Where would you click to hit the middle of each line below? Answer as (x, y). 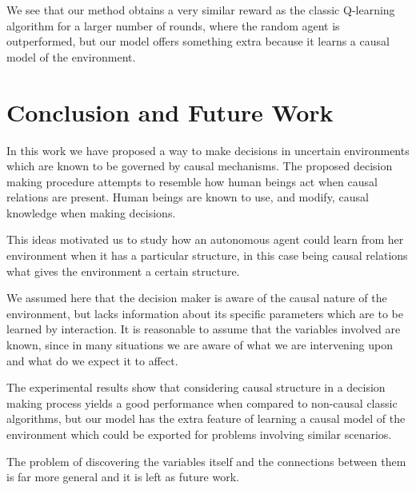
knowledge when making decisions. (91, 212)
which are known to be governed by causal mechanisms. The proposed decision (200, 166)
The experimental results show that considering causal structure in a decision (196, 387)
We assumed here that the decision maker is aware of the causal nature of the (197, 298)
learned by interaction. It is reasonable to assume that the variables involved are (204, 329)
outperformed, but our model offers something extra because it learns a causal (198, 41)
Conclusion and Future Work (170, 112)
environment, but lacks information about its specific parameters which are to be (205, 313)
